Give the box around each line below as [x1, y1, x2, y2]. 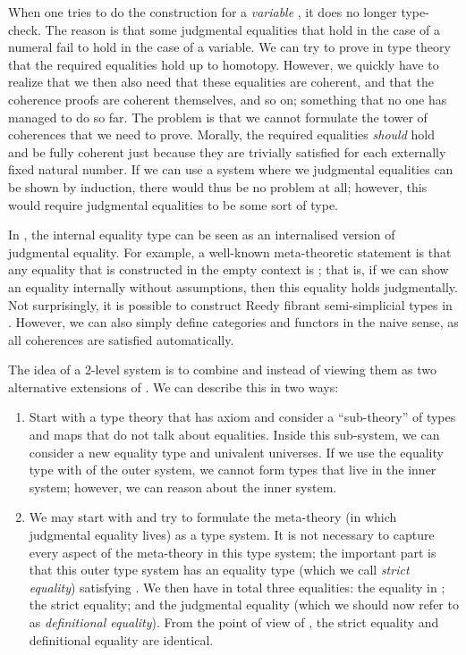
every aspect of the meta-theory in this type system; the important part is [29, 542, 436, 561]
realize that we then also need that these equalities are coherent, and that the [8, 72, 434, 91]
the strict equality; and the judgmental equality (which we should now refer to [29, 595, 459, 614]
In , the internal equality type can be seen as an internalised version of [8, 225, 395, 244]
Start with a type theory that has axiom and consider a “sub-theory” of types [29, 407, 456, 426]
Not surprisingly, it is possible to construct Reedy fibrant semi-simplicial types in [8, 295, 453, 314]
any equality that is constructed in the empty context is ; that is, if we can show [8, 260, 449, 279]
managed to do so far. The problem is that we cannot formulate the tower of [8, 107, 428, 126]
